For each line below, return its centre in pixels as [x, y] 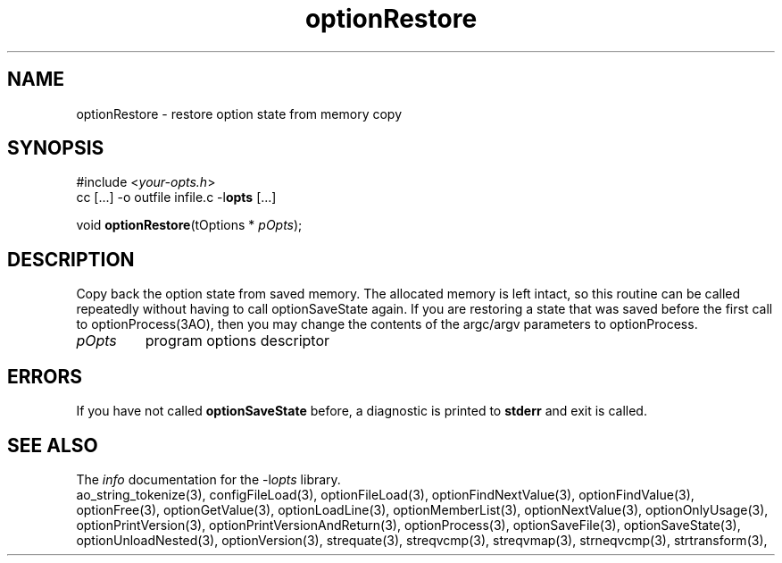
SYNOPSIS [56, 148]
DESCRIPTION [71, 259]
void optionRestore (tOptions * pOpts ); [189, 225]
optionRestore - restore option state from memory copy [239, 113]
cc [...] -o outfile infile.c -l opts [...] [176, 197]
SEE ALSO [53, 445]
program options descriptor [237, 341]
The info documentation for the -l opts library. [208, 479]
